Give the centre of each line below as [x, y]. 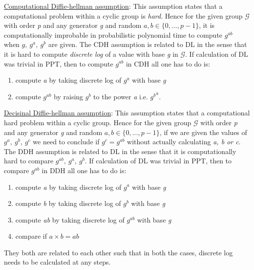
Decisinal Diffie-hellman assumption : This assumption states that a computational [127, 113]
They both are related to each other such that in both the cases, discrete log [118, 252]
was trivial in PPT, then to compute [59, 63]
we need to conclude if [66, 142]
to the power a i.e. [121, 96]
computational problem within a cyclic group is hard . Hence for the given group [123, 15]
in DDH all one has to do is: [84, 170]
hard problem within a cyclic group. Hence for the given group [98, 122]
